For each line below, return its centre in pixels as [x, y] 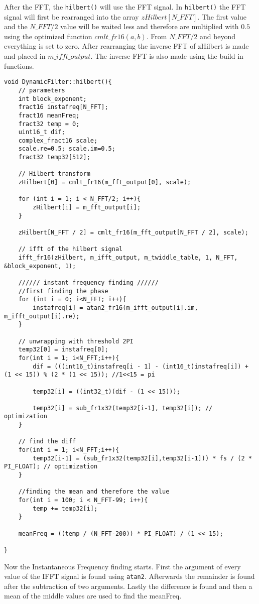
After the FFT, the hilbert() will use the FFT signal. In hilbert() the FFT [125, 7]
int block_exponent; [52, 99]
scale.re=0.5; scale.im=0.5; [67, 149]
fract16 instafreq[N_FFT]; [63, 107]
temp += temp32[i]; [65, 508]
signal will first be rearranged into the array [72, 16]
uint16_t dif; [42, 132]
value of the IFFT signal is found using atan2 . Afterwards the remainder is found [129, 576]
